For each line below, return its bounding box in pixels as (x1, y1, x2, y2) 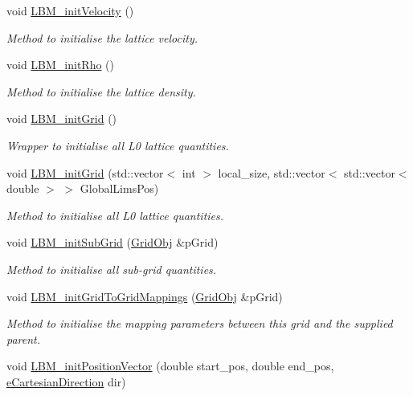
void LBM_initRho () (6, 56, 115, 73)
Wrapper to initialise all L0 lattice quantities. (6, 137, 229, 153)
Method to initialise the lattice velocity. (6, 29, 198, 46)
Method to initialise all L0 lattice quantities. (6, 206, 224, 223)
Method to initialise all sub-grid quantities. (6, 260, 217, 277)
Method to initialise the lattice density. (6, 83, 196, 100)
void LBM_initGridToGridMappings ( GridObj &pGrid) (6, 288, 283, 304)
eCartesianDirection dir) (6, 373, 126, 390)
